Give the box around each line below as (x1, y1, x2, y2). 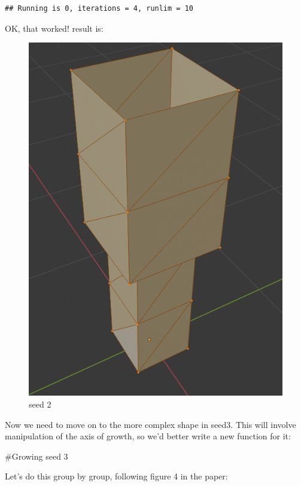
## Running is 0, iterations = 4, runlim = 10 (5, 4, 193, 13)
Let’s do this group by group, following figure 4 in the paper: (5, 470, 228, 482)
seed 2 (29, 397, 51, 410)
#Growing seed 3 (5, 449, 68, 462)
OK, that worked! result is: (5, 22, 104, 34)
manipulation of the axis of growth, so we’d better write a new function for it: (5, 430, 291, 442)
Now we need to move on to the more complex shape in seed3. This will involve (5, 418, 296, 430)
